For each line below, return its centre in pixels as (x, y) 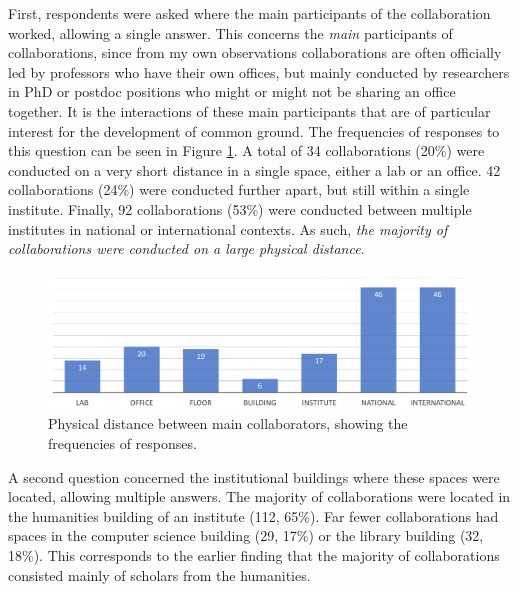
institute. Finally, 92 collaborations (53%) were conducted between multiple (240, 208)
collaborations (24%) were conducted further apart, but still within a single (239, 189)
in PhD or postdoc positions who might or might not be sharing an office (232, 91)
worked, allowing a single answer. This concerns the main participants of (230, 32)
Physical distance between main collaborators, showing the (228, 423)
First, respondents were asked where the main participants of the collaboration (249, 13)
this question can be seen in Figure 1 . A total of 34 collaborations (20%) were (246, 150)
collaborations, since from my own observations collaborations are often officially (255, 52)
